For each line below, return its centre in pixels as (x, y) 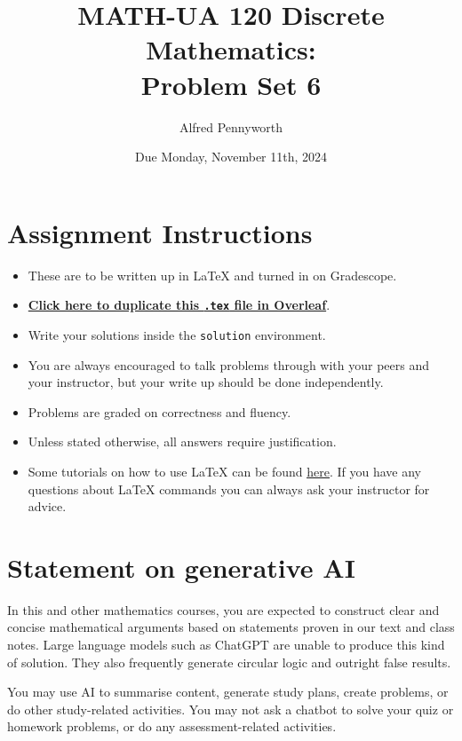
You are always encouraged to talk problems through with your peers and (229, 364)
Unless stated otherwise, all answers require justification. (182, 441)
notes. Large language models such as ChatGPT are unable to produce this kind (226, 644)
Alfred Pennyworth (231, 126)
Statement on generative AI (181, 567)
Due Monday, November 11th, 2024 (231, 157)
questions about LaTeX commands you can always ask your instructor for (229, 489)
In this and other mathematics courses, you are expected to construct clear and (223, 609)
